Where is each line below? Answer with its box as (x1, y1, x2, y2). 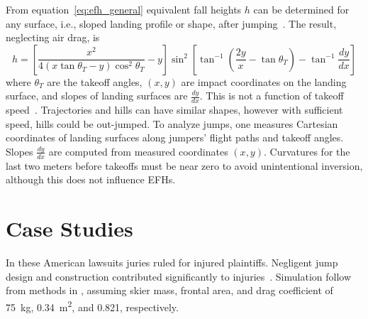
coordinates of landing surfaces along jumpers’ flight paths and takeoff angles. (6, 130, 344, 145)
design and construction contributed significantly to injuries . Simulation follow (6, 269, 352, 283)
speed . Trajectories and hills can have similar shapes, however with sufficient (6, 102, 343, 117)
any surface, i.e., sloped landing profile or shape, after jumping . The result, (6, 16, 337, 31)
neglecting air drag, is (6, 30, 100, 45)
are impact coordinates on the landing (181, 74, 347, 89)
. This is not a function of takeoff (199, 88, 344, 103)
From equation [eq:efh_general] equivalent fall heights (6, 2, 242, 16)
